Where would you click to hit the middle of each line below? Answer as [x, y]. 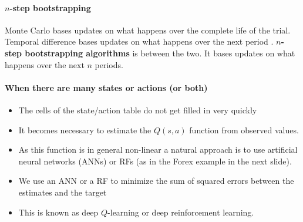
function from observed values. [244, 129]
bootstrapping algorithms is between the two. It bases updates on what [160, 53]
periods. [109, 64]
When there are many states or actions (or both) [106, 87]
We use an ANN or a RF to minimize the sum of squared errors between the [156, 181]
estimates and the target [63, 192]
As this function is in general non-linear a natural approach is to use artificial [158, 149]
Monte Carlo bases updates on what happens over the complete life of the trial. [148, 30]
